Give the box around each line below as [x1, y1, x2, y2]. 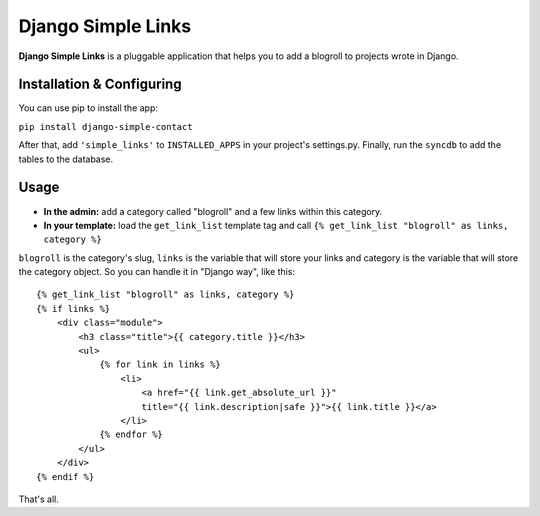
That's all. [18, 493, 59, 505]
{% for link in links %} [99, 359, 222, 370]
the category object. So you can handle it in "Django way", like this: [18, 266, 295, 278]
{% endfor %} [99, 429, 164, 440]
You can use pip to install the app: [18, 102, 159, 114]
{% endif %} [36, 471, 95, 482]
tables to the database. [18, 153, 114, 165]
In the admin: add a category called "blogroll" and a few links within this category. [43, 205, 383, 217]
